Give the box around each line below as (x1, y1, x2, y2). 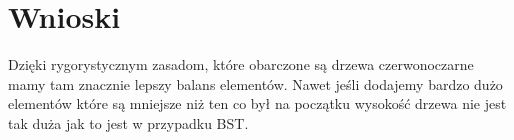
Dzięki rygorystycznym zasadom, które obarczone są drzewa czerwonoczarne (8, 54, 474, 75)
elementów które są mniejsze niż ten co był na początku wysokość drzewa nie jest (8, 93, 507, 114)
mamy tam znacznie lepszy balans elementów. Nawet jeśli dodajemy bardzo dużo (8, 73, 503, 94)
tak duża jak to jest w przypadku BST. (8, 112, 249, 133)
